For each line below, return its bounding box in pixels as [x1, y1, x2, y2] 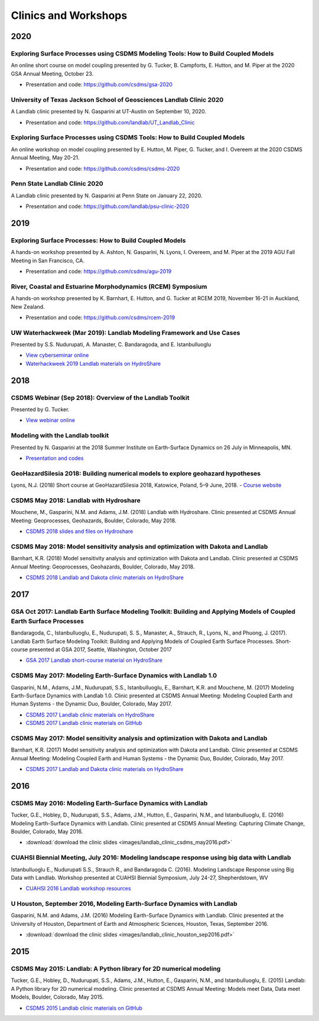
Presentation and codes [25, 454, 84, 461]
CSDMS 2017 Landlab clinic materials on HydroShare [25, 711, 155, 718]
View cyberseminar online [25, 352, 89, 359]
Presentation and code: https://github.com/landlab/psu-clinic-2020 [25, 203, 189, 210]
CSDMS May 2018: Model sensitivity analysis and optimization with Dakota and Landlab [11, 542, 268, 551]
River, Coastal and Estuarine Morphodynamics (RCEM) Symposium [11, 282, 207, 291]
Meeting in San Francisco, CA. [11, 257, 85, 264]
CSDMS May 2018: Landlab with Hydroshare [11, 496, 141, 505]
